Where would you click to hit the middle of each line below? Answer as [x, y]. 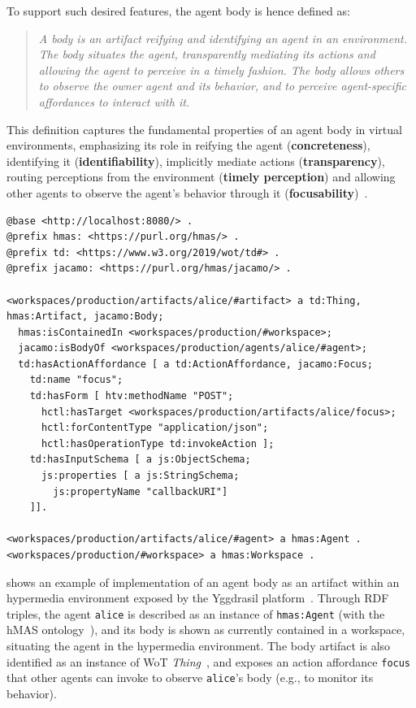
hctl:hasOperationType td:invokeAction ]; [158, 443]
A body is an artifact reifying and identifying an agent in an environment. [223, 38]
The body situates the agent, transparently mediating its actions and [207, 54]
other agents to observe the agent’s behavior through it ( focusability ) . [187, 192]
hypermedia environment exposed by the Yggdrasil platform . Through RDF [198, 598]
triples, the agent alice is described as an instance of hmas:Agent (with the [196, 613]
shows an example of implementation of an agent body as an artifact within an [203, 582]
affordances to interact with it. [114, 101]
